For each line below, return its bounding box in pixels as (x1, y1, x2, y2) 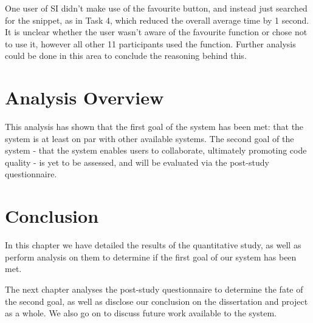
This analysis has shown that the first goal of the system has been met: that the (5, 120, 304, 133)
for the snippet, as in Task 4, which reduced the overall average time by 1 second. (5, 13, 309, 26)
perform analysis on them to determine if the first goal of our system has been (5, 250, 297, 263)
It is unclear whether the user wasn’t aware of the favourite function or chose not (5, 25, 308, 38)
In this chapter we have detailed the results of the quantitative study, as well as (5, 239, 301, 251)
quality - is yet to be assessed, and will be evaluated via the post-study (5, 155, 269, 168)
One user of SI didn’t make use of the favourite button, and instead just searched (5, 2, 308, 14)
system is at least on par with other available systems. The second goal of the (5, 132, 294, 144)
